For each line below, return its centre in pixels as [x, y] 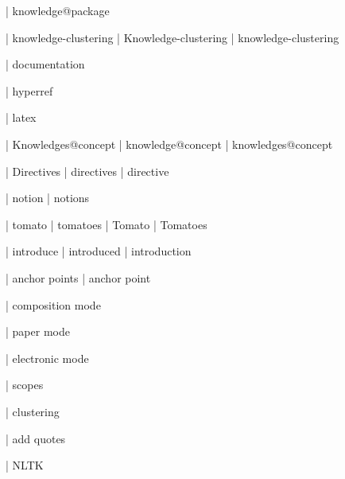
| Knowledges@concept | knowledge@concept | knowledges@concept [169, 144]
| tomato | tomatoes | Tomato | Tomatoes [107, 224]
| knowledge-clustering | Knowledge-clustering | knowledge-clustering [172, 37]
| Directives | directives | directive [87, 171]
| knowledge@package [58, 10]
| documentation [45, 64]
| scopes [25, 385]
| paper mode [38, 331]
